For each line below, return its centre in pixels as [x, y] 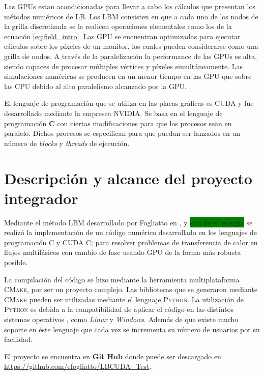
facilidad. [18, 339]
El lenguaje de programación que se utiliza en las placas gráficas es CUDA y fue [129, 103]
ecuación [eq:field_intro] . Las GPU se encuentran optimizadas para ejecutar [122, 36]
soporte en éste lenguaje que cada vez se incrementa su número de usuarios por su [132, 329]
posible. [16, 262]
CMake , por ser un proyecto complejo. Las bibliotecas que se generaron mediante [131, 289]
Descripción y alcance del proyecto [128, 178]
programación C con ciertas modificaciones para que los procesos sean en [118, 123]
